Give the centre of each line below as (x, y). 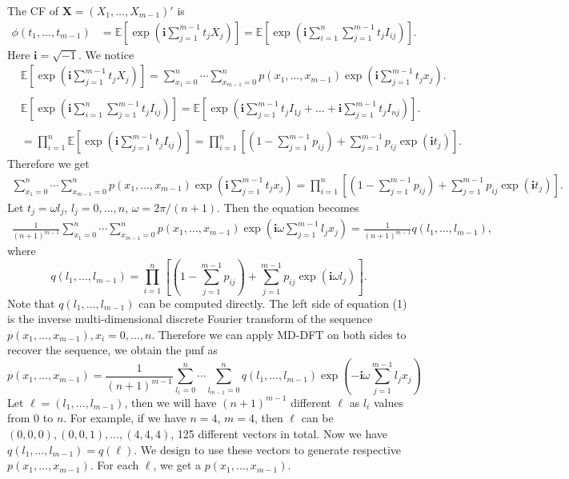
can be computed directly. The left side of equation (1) (273, 303)
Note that (31, 303)
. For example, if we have (125, 418)
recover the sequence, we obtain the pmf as (113, 350)
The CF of (33, 10)
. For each (114, 465)
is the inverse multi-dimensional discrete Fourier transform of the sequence (190, 319)
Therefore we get (48, 164)
